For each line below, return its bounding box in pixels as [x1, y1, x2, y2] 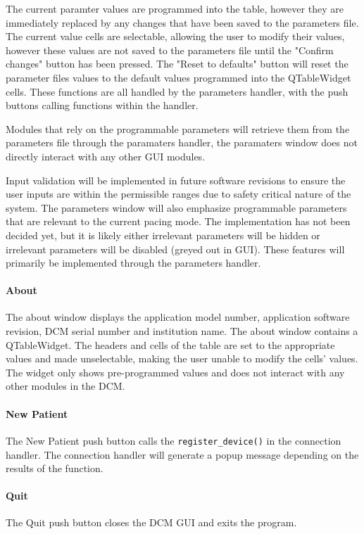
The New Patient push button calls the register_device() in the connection [6, 433, 341, 447]
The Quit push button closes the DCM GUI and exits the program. [6, 515, 297, 530]
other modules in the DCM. [6, 379, 125, 393]
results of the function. [6, 461, 103, 476]
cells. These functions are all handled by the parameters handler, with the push [6, 84, 349, 98]
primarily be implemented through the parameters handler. [6, 255, 261, 270]
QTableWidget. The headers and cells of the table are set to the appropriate [6, 337, 335, 352]
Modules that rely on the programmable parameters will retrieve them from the [6, 121, 350, 136]
